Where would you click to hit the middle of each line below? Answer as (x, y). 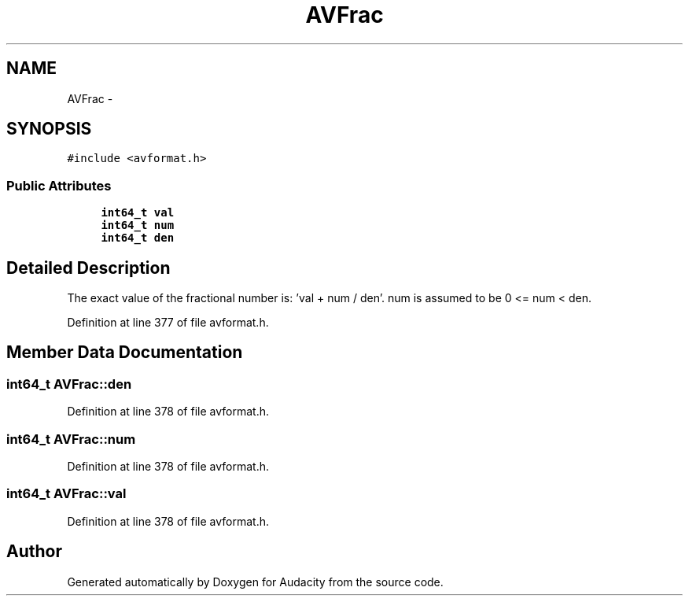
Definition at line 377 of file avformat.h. (168, 323)
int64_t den (138, 238)
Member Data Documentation (125, 353)
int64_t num (138, 225)
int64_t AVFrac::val (66, 494)
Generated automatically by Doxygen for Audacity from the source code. (255, 582)
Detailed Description (88, 268)
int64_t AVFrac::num (71, 439)
